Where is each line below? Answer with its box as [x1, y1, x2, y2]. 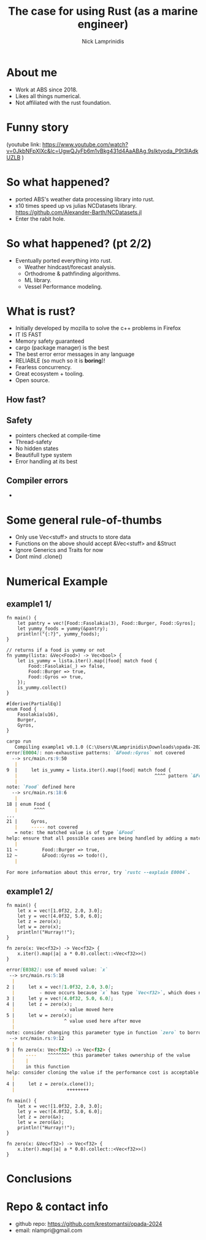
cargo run [6, 738, 32, 744]
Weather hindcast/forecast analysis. [24, 263, 116, 270]
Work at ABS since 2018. [15, 86, 78, 93]
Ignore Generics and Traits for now [15, 546, 104, 554]
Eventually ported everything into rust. [15, 256, 112, 264]
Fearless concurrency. [15, 364, 72, 371]
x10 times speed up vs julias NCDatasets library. [15, 202, 137, 209]
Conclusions [6, 1171, 72, 1185]
